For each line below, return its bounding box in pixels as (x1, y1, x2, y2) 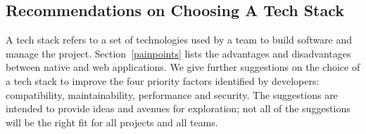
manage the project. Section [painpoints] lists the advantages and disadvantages (6, 46, 351, 60)
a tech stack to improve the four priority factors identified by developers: (6, 73, 320, 88)
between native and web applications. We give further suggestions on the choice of (6, 60, 360, 74)
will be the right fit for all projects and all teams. (6, 114, 218, 129)
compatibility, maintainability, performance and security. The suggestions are (6, 87, 338, 102)
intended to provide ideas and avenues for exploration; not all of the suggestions (6, 101, 351, 116)
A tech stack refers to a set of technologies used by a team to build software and (6, 32, 353, 47)
